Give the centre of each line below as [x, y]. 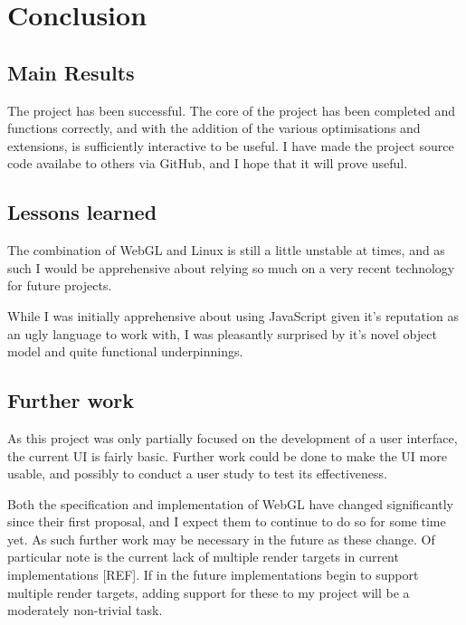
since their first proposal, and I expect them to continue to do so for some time [227, 521]
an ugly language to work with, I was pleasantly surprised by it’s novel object [222, 333]
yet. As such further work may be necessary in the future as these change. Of [221, 539]
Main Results [71, 72]
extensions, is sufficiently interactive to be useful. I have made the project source [231, 145]
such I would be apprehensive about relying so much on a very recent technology [231, 267]
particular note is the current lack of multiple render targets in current [203, 557]
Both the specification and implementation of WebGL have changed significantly [230, 503]
